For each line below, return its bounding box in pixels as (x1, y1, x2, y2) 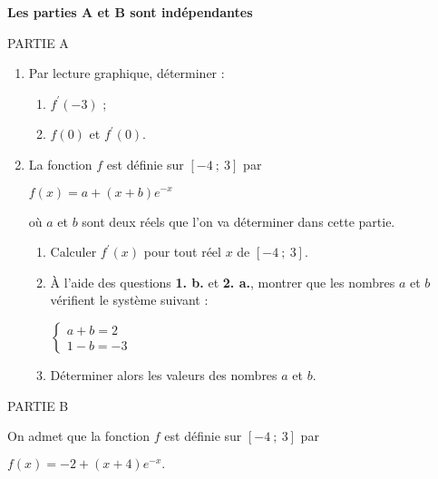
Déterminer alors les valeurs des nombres (50, 365, 277, 384)
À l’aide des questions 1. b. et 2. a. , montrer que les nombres (50, 272, 395, 291)
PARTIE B (7, 396, 69, 415)
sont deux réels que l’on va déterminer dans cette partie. (82, 211, 395, 230)
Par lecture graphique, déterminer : (28, 64, 225, 83)
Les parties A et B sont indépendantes (7, 3, 253, 21)
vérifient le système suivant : (50, 290, 209, 309)
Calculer (50, 242, 97, 261)
